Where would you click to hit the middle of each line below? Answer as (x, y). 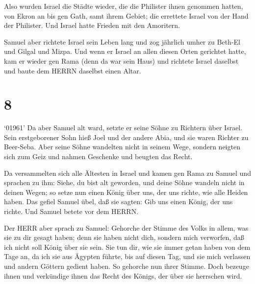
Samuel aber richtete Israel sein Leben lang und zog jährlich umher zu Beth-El (122, 41)
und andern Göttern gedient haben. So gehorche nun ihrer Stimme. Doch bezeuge (127, 266)
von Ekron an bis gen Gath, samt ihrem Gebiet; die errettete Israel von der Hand (126, 15)
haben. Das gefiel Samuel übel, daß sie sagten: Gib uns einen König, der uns (118, 201)
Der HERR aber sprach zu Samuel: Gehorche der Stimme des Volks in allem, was (126, 227)
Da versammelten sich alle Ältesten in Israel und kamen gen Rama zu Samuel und (127, 173)
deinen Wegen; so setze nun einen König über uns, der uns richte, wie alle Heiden (126, 192)
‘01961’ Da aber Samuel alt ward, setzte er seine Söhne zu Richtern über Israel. (123, 128)
